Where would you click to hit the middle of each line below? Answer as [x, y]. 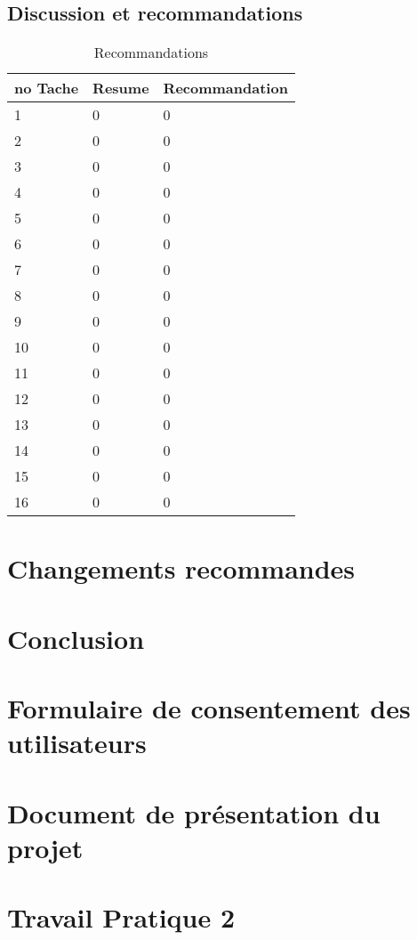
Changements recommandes [181, 568]
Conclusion [76, 638]
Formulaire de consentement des [209, 708]
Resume [121, 88]
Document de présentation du [194, 812]
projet [45, 847]
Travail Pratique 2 [121, 917]
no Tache [47, 88]
